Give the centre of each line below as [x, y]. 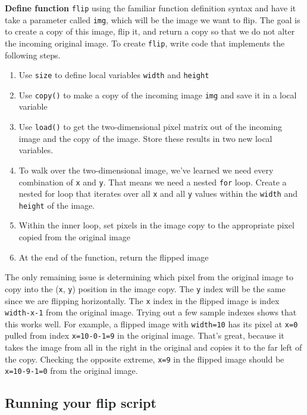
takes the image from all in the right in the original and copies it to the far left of [153, 347]
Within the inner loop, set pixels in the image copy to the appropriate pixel [156, 225]
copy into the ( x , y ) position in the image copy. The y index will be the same [145, 288]
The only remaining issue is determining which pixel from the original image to [149, 277]
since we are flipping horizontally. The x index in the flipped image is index [142, 300]
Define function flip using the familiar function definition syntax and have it [151, 8]
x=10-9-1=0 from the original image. [71, 371]
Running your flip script [81, 403]
